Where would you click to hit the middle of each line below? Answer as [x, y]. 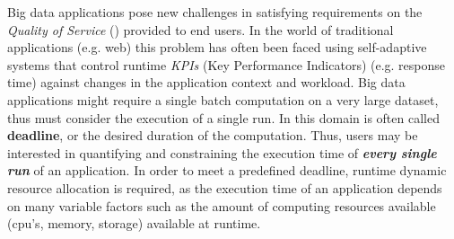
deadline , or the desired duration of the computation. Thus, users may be [213, 135]
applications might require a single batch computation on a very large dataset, [223, 99]
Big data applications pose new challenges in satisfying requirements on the [215, 12]
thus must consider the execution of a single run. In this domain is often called [223, 117]
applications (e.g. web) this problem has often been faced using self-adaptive [217, 47]
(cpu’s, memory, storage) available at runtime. [134, 223]
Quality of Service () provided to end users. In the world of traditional [201, 29]
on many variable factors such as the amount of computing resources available [222, 205]
